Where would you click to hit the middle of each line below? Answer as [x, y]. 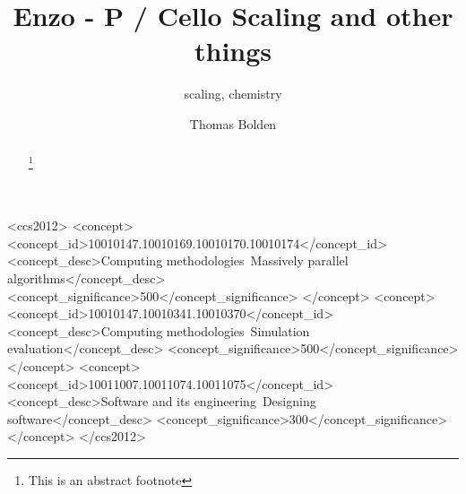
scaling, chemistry [233, 94]
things [233, 51]
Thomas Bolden [233, 123]
